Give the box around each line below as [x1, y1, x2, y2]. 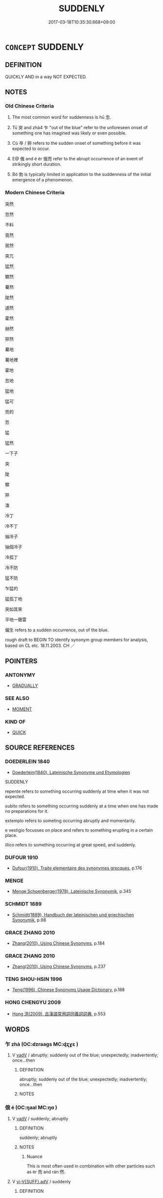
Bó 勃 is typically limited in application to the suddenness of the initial [12, 172, 151, 177]
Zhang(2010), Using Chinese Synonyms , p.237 [12, 964, 106, 970]
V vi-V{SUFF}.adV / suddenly [12, 1178, 71, 1184]
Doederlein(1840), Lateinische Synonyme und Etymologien [12, 769, 130, 775]
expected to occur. [12, 146, 50, 152]
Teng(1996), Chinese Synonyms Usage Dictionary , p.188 [12, 987, 125, 993]
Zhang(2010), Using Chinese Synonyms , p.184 [12, 940, 105, 946]
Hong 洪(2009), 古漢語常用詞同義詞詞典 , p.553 [12, 1011, 106, 1017]
